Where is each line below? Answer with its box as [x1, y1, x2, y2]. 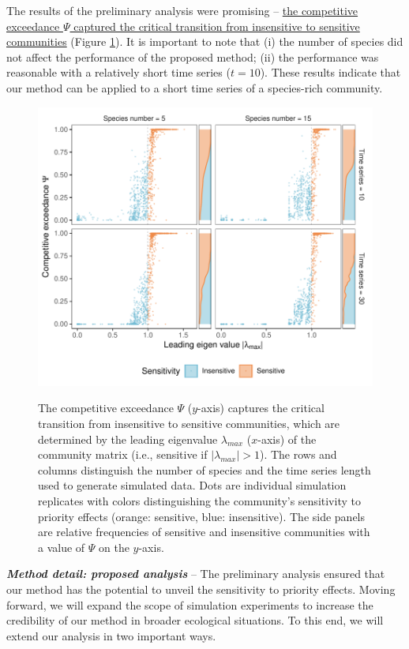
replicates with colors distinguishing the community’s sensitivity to [38, 493, 361, 509]
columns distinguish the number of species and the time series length [38, 461, 371, 478]
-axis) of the [257, 430, 317, 447]
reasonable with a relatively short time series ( [6, 64, 231, 81]
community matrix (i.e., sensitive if [38, 446, 208, 463]
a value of [38, 538, 85, 555]
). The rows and [259, 446, 337, 463]
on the [99, 538, 129, 555]
